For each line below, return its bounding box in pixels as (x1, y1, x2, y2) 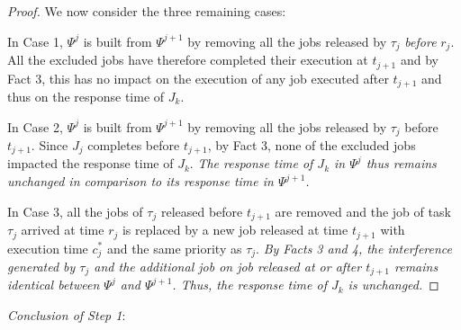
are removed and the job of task (275, 201, 451, 220)
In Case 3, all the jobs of (7, 201, 143, 220)
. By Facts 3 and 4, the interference (256, 238, 453, 257)
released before (160, 201, 243, 220)
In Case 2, (7, 117, 63, 136)
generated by (7, 257, 76, 275)
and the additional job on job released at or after (94, 257, 362, 275)
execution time (7, 238, 88, 257)
